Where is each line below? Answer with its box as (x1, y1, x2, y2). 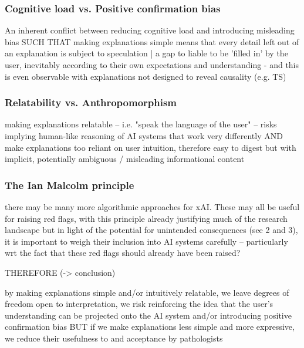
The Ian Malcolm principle (5, 177, 134, 192)
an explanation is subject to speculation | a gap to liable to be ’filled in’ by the (5, 47, 288, 59)
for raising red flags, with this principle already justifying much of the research (5, 212, 288, 224)
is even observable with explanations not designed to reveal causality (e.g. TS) (5, 70, 286, 82)
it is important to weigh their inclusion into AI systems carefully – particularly (5, 235, 288, 247)
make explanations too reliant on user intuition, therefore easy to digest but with (5, 141, 296, 153)
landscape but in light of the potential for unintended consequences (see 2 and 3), (5, 224, 298, 236)
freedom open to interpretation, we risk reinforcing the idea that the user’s (5, 298, 273, 310)
